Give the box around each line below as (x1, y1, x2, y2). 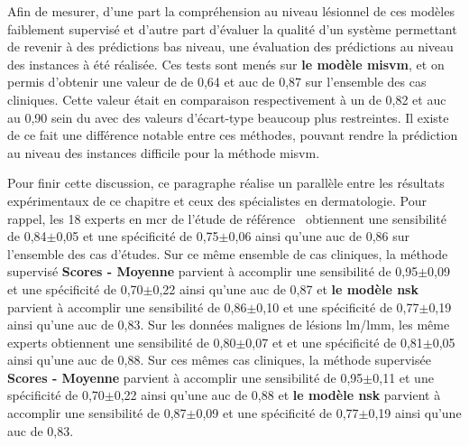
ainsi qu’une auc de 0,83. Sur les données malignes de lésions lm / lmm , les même (7, 315, 450, 334)
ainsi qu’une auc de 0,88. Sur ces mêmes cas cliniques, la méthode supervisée (7, 350, 431, 369)
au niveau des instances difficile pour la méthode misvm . (7, 143, 320, 162)
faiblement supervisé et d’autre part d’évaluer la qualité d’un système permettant (7, 19, 457, 38)
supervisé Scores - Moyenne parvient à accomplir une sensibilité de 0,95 (7, 262, 418, 281)
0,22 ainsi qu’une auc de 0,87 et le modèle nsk (152, 279, 418, 298)
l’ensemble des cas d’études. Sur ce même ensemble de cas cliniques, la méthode (7, 244, 448, 263)
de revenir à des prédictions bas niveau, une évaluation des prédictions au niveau (7, 37, 454, 56)
